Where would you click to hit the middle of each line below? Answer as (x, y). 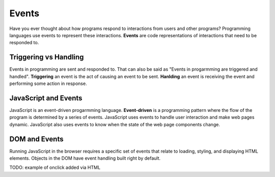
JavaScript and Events (46, 98)
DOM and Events (36, 139)
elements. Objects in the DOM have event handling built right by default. (85, 158)
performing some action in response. (48, 83)
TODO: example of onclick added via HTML (55, 167)
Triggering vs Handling (47, 57)
